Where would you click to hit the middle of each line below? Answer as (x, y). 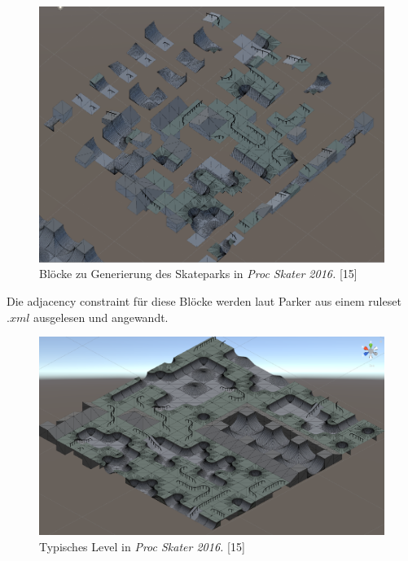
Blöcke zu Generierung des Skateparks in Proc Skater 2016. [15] (198, 274)
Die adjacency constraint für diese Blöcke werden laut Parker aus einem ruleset (204, 301)
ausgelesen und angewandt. (101, 317)
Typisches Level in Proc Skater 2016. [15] (142, 546)
